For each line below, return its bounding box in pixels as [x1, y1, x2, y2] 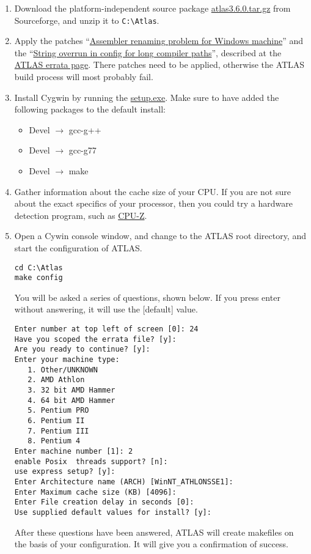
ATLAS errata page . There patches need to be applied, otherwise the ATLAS [14, 58, 305, 71]
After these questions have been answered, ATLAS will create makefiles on [14, 525, 294, 538]
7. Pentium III [27, 426, 89, 435]
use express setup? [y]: [14, 467, 115, 476]
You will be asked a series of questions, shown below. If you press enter [14, 290, 280, 303]
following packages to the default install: [14, 103, 166, 116]
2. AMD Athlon [27, 375, 85, 385]
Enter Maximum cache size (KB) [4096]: [14, 487, 177, 497]
